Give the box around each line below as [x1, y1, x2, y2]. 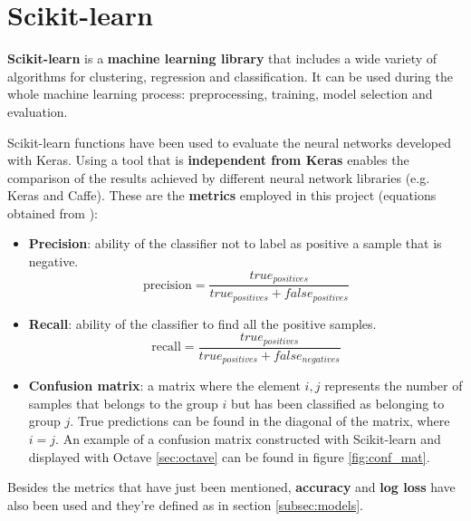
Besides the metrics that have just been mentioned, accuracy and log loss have [7, 478, 456, 497]
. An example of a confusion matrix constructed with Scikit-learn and [55, 429, 441, 448]
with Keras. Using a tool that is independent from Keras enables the [7, 150, 409, 169]
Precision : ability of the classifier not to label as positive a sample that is [28, 234, 442, 253]
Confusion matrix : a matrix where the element [28, 376, 301, 395]
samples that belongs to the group [28, 393, 218, 412]
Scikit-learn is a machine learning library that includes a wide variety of [7, 49, 437, 68]
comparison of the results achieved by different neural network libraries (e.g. [7, 168, 430, 187]
